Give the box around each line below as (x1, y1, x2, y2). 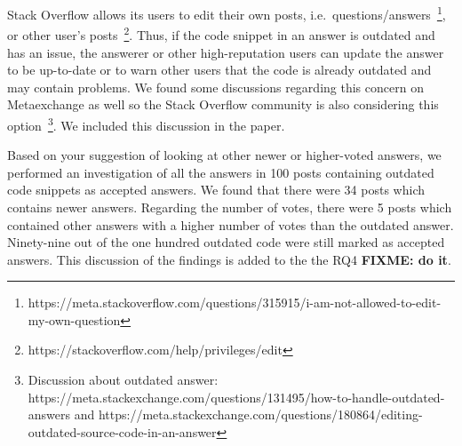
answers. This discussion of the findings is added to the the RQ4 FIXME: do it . (7, 250, 451, 268)
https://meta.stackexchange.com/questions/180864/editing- (98, 405, 423, 424)
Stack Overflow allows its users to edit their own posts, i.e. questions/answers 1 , (7, 3, 446, 23)
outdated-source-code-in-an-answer (28, 422, 217, 441)
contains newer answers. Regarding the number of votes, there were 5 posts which (7, 197, 452, 216)
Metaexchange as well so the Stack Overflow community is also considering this (7, 95, 439, 114)
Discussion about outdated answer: (28, 370, 219, 389)
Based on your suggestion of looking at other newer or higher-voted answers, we (7, 146, 442, 164)
